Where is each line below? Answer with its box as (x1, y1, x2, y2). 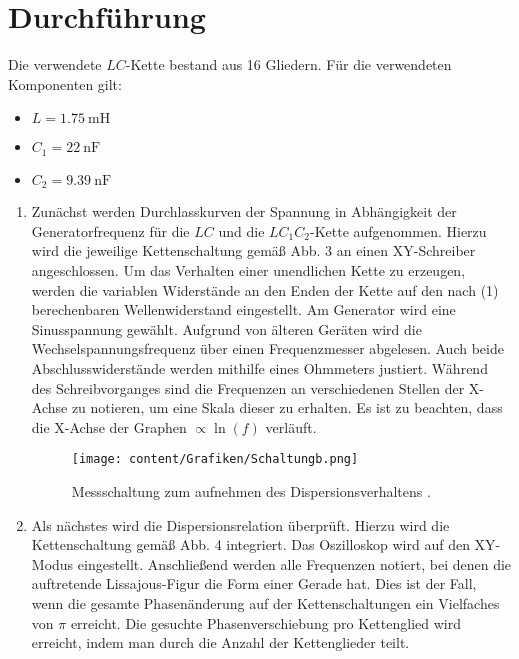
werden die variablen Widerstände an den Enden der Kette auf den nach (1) (31, 279, 499, 300)
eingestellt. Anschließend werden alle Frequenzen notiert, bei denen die (77, 553, 512, 574)
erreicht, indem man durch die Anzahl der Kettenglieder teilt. (31, 632, 410, 653)
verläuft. (265, 416, 317, 437)
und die (218, 220, 265, 241)
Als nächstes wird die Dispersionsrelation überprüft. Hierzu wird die (31, 514, 450, 535)
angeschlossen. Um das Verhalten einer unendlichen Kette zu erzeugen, (31, 260, 466, 280)
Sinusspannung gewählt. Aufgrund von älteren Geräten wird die (31, 318, 422, 339)
